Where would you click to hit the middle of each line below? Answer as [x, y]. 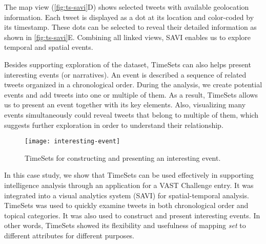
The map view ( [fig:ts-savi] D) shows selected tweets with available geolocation [127, 7]
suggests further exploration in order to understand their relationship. [114, 125]
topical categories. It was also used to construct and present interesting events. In [132, 215]
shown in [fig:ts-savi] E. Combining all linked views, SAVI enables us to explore [128, 37]
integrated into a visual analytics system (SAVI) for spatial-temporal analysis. [127, 195]
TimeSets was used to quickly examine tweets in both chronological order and [126, 205]
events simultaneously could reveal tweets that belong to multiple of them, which [131, 114]
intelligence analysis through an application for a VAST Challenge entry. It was [129, 185]
